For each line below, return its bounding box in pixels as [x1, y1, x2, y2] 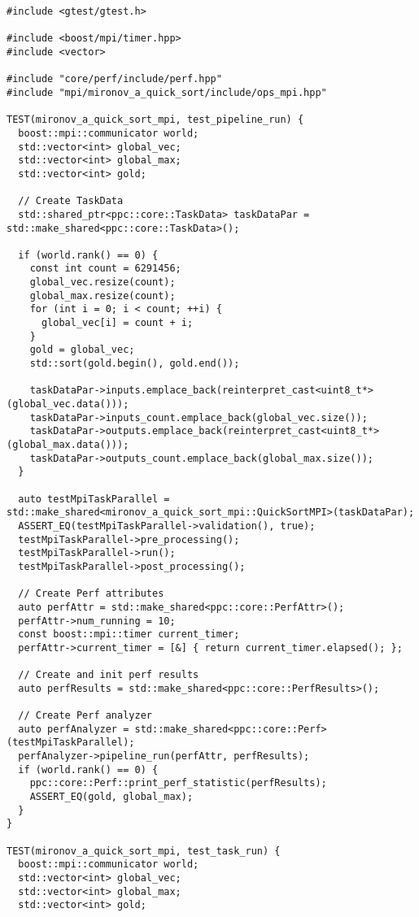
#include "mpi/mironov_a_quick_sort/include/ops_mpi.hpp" [7, 86, 327, 98]
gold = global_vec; [29, 344, 135, 356]
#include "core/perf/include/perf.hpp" [7, 73, 222, 85]
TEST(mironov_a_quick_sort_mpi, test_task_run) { [7, 845, 281, 857]
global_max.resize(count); [29, 289, 176, 302]
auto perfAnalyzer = [18, 723, 129, 735]
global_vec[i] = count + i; [41, 317, 194, 329]
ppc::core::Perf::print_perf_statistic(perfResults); [29, 777, 327, 789]
